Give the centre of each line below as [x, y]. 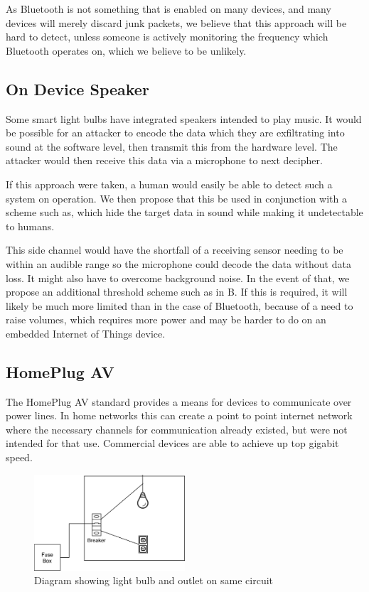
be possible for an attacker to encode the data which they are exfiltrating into [175, 133]
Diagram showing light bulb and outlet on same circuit [154, 580]
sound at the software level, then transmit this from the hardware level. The [172, 146]
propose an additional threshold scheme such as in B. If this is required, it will [177, 292]
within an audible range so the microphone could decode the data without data [178, 263]
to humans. [30, 226]
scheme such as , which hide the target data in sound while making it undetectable [184, 212]
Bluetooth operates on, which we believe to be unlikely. [126, 50]
